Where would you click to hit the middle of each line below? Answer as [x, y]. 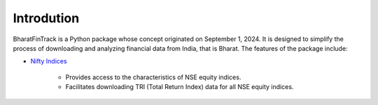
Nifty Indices [49, 61]
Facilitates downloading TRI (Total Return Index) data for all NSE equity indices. [180, 87]
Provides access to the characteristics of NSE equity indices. [153, 77]
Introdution [46, 18]
